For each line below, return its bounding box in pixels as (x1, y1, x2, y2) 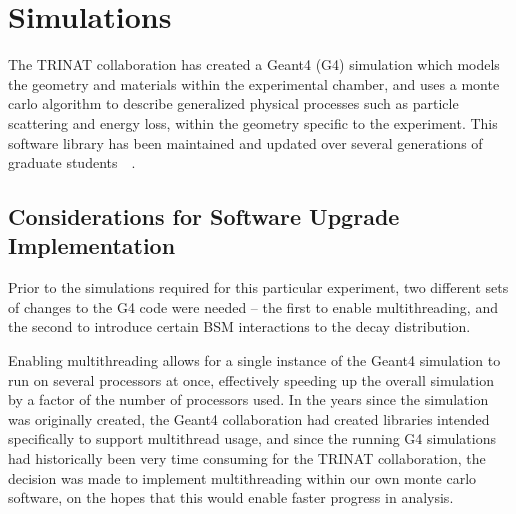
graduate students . (8, 152, 136, 173)
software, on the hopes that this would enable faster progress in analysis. (8, 487, 454, 508)
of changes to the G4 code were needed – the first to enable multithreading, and (8, 296, 498, 317)
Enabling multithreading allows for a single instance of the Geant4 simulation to (8, 350, 501, 371)
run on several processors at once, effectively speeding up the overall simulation (8, 369, 494, 390)
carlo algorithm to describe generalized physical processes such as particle (8, 93, 459, 114)
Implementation (8, 230, 176, 261)
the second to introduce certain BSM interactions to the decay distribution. (8, 316, 471, 337)
